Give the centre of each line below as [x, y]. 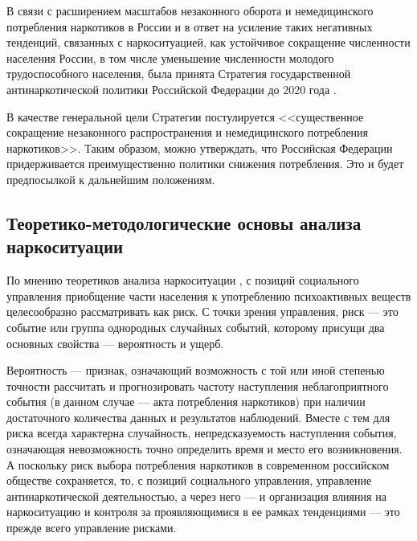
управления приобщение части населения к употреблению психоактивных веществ [209, 295]
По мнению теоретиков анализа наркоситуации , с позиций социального [183, 280]
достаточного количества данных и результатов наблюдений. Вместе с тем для [198, 417]
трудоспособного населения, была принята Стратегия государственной [179, 74]
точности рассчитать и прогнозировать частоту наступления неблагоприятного [198, 385]
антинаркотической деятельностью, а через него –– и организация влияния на [196, 496]
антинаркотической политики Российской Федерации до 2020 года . [172, 89]
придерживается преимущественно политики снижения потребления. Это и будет [205, 164]
